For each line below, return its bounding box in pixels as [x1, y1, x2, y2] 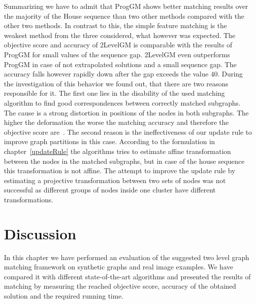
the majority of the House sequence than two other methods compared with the [4, 10, 244, 21]
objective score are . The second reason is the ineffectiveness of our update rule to [4, 126, 252, 137]
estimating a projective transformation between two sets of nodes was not [4, 175, 226, 185]
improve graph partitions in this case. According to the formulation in [4, 136, 215, 147]
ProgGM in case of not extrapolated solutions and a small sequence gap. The [4, 59, 237, 69]
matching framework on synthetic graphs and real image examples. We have [4, 262, 233, 272]
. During [217, 69, 243, 79]
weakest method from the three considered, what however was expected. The [4, 30, 236, 40]
